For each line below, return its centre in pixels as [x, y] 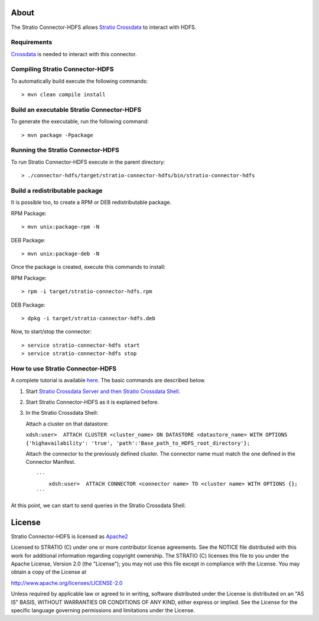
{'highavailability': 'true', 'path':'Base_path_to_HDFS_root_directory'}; [138, 443]
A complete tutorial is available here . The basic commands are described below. [108, 381]
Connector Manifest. [51, 462]
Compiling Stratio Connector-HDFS [62, 69]
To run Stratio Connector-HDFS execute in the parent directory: [88, 162]
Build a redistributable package [57, 191]
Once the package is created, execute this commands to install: [88, 267]
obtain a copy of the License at [49, 572]
